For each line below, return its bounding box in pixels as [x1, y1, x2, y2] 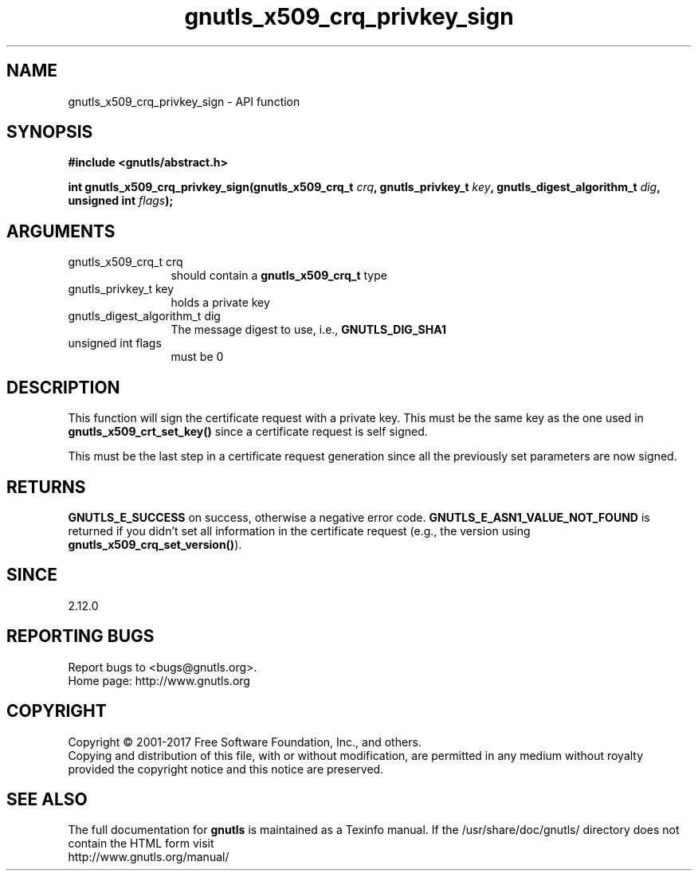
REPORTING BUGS [6, 626, 155, 647]
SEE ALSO [6, 789, 88, 809]
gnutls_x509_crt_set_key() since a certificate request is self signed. [68, 425, 428, 439]
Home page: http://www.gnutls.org [68, 673, 250, 687]
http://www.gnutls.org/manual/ [68, 850, 229, 864]
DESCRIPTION [6, 377, 120, 397]
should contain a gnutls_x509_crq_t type [171, 268, 387, 283]
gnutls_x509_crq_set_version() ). [68, 537, 242, 551]
